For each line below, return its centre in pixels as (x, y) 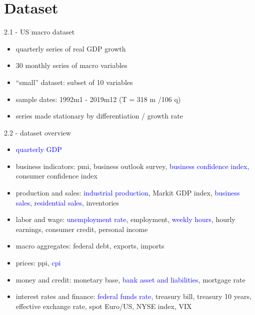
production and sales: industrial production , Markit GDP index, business (128, 193)
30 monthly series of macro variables (71, 65)
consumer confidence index (56, 176)
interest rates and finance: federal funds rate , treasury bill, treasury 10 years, (133, 296)
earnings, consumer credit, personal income (82, 229)
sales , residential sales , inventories (67, 202)
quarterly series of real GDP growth (71, 48)
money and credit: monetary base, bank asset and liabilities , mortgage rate (130, 279)
